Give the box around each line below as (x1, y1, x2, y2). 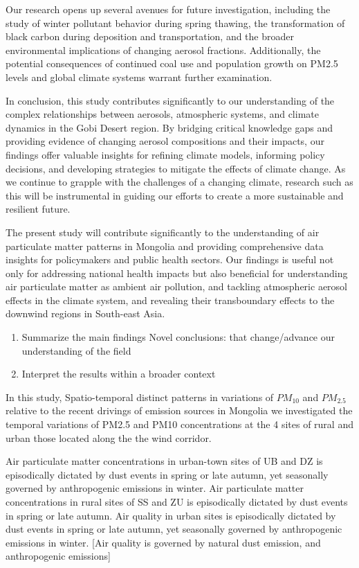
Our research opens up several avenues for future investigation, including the (6, 2, 331, 16)
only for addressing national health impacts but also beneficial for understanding (6, 265, 348, 280)
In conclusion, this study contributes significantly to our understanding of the (6, 93, 335, 107)
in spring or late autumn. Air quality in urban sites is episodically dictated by (6, 508, 336, 522)
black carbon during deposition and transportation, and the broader (6, 29, 294, 44)
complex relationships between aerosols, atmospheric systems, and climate (6, 107, 319, 121)
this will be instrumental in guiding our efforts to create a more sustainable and (6, 188, 344, 202)
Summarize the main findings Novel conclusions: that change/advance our (21, 330, 335, 344)
